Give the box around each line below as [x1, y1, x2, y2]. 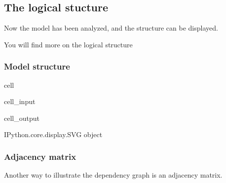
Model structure [4, 60, 70, 73]
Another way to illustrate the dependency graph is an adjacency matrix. [4, 170, 223, 180]
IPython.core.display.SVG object [4, 129, 103, 140]
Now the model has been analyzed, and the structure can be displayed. [4, 23, 218, 33]
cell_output [4, 112, 39, 123]
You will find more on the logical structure [4, 39, 133, 49]
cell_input [4, 96, 36, 107]
